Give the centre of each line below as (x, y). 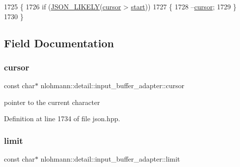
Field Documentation (59, 43)
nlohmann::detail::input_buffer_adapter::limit (110, 159)
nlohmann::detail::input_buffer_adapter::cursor (113, 85)
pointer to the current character (52, 102)
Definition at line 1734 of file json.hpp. (62, 118)
